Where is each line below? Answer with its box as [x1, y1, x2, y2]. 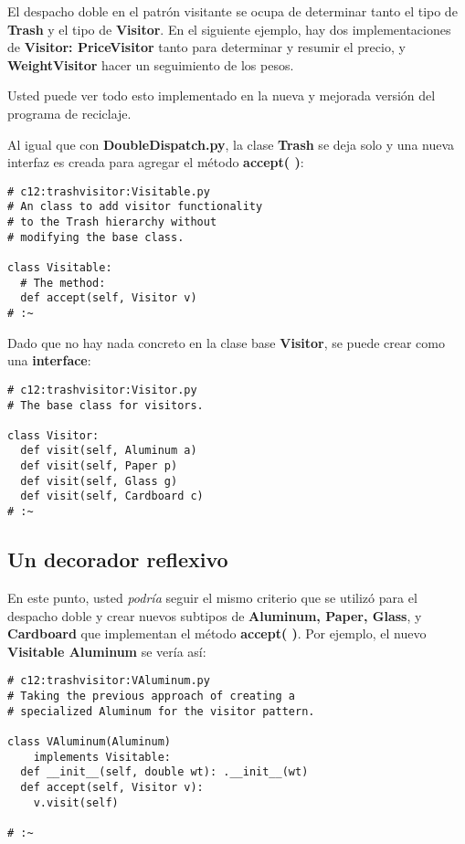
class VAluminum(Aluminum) [7, 734, 171, 748]
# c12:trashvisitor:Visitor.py [7, 383, 197, 396]
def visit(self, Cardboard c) [20, 490, 204, 503]
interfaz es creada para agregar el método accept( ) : [7, 153, 304, 172]
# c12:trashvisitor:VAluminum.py [7, 674, 210, 688]
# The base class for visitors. [7, 398, 204, 412]
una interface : [7, 351, 91, 370]
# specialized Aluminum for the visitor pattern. [7, 704, 315, 718]
